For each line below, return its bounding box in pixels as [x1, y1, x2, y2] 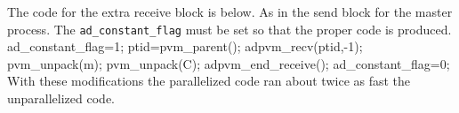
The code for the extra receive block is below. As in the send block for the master [7, 3, 453, 20]
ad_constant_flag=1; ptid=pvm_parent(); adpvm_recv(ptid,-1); [7, 37, 363, 56]
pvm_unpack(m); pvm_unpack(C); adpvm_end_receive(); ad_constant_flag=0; [7, 54, 450, 72]
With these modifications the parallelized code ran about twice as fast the [7, 72, 411, 90]
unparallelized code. [7, 89, 116, 108]
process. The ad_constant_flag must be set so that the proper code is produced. [7, 19, 452, 38]
